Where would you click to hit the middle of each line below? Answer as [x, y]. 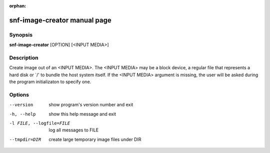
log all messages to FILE [74, 130]
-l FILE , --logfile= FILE [39, 123]
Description [24, 58]
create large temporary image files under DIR [95, 139]
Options [19, 94]
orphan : [18, 6]
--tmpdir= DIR [25, 139]
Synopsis [21, 35]
